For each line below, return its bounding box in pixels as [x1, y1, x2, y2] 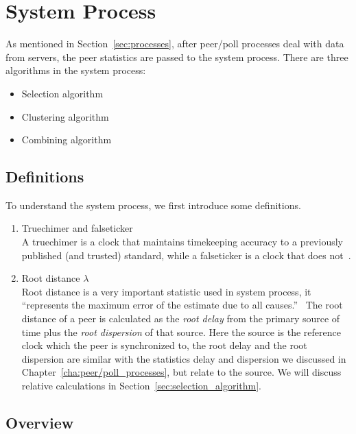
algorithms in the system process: [5, 63, 146, 77]
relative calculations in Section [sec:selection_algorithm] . [21, 378, 261, 393]
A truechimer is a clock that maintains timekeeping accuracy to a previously [21, 234, 343, 249]
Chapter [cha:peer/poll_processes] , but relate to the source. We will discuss [21, 365, 342, 379]
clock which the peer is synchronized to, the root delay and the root [21, 338, 307, 352]
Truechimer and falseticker [21, 221, 133, 235]
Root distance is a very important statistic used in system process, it [21, 284, 311, 298]
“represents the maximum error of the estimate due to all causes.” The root [21, 298, 343, 312]
